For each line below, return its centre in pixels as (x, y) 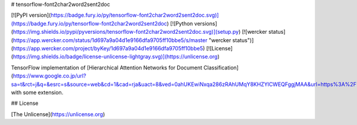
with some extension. (37, 92)
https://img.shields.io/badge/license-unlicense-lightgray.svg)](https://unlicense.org (115, 57)
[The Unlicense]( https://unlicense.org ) (58, 114)
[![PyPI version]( (31, 15)
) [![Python (180, 23)
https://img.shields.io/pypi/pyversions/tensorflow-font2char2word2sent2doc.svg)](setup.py (126, 32)
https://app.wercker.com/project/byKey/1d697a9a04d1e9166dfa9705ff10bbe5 (108, 48)
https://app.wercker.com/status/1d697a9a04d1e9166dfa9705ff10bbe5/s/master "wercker (122, 40)
